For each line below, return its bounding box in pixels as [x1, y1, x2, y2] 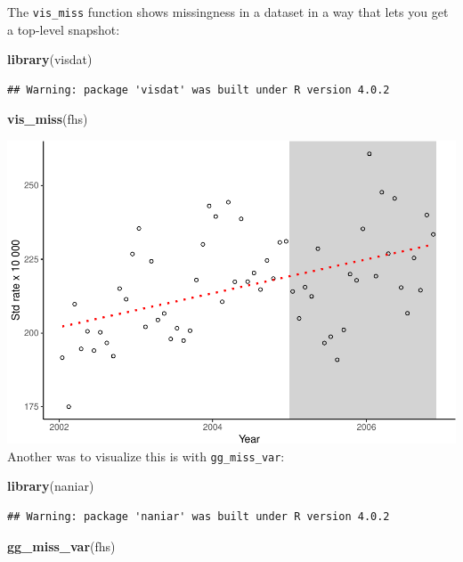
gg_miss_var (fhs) [7, 536, 116, 555]
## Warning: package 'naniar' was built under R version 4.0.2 [7, 510, 390, 524]
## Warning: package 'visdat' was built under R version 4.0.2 [7, 83, 390, 96]
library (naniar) [7, 476, 94, 495]
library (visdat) [7, 50, 93, 69]
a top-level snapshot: [7, 20, 120, 38]
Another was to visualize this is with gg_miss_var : [7, 446, 285, 465]
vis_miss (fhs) [7, 110, 88, 128]
